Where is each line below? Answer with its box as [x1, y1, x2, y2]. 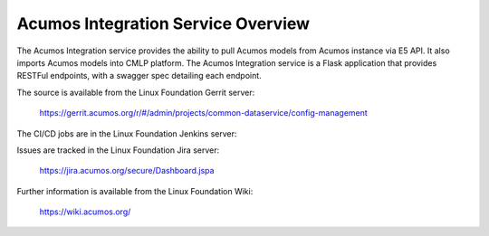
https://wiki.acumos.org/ [39, 206, 131, 217]
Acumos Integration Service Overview [16, 14, 311, 33]
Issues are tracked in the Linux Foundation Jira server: [16, 145, 220, 156]
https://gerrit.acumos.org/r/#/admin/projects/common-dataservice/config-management [39, 108, 369, 118]
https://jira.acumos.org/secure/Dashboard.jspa [39, 165, 215, 176]
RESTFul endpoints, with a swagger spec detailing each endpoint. [16, 71, 262, 81]
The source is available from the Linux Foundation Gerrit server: [16, 87, 255, 98]
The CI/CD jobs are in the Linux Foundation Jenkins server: [16, 127, 237, 139]
